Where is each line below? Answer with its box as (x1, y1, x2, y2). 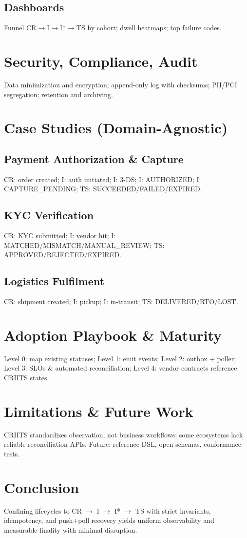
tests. (4, 448, 20, 458)
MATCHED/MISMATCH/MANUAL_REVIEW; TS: (4, 240, 165, 250)
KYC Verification (4, 207, 94, 223)
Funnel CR (4, 22, 37, 33)
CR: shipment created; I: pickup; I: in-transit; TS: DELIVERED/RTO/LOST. (4, 296, 238, 307)
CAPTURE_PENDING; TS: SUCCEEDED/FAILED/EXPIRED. (4, 184, 202, 194)
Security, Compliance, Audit (4, 51, 198, 71)
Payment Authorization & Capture (4, 151, 184, 166)
